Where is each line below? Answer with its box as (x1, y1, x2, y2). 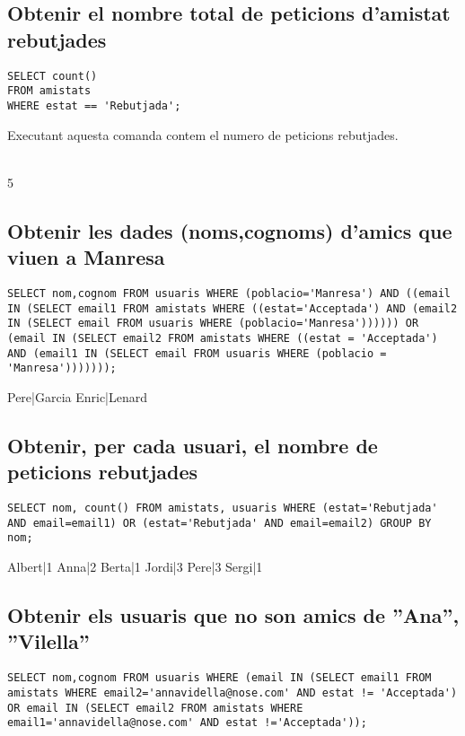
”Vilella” (7, 627, 90, 655)
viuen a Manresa (7, 243, 165, 271)
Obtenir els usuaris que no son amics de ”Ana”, (7, 601, 460, 629)
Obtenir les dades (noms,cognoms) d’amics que (7, 216, 452, 244)
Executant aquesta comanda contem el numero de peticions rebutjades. (7, 125, 399, 144)
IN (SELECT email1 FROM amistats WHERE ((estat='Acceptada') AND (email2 (7, 302, 458, 315)
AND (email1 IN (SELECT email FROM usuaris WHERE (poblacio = (7, 346, 387, 360)
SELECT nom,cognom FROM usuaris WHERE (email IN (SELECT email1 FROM (7, 671, 432, 685)
